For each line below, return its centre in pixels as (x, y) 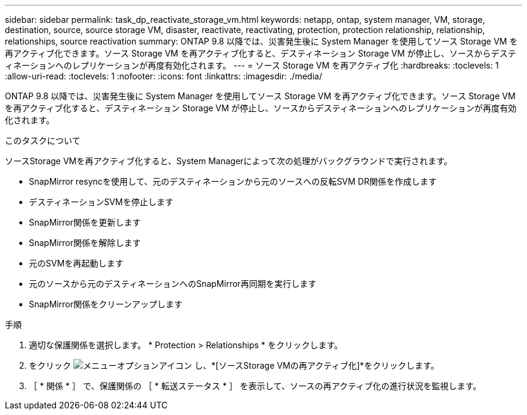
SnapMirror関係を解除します (85, 243)
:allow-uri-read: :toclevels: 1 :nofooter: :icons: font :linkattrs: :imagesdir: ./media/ (164, 76)
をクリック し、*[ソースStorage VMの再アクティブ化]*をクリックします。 (234, 365)
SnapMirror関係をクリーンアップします (106, 304)
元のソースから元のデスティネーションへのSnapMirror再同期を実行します (173, 284)
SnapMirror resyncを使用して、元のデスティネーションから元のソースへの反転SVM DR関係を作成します (233, 181)
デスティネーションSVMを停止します (101, 202)
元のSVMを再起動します (76, 263)
